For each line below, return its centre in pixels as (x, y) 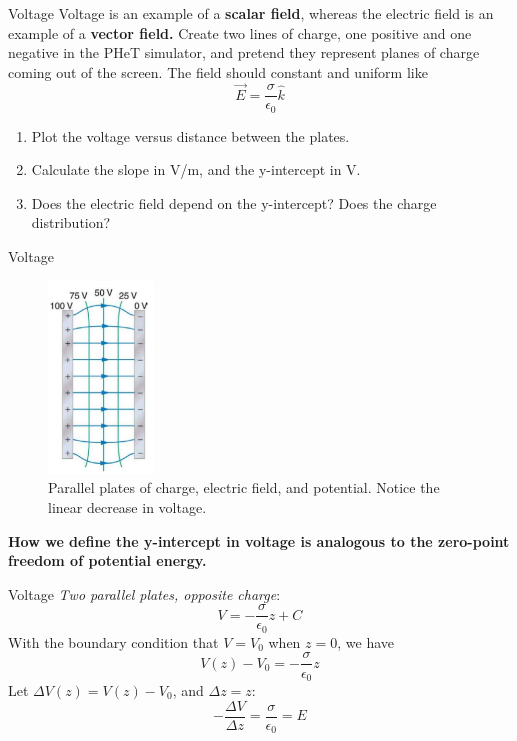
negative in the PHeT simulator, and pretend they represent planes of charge (244, 52)
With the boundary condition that (113, 641)
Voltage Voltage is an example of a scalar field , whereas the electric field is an (251, 13)
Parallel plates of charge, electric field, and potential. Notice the (244, 487)
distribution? (71, 222)
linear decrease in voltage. (127, 506)
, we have (365, 641)
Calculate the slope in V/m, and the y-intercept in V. (196, 169)
